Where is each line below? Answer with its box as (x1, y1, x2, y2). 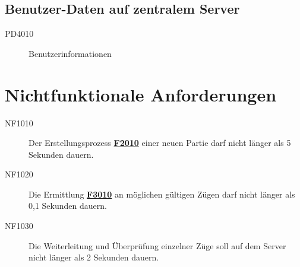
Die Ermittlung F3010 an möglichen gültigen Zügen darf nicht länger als (29, 187, 295, 200)
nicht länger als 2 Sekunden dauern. (29, 251, 159, 263)
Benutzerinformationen (29, 47, 112, 59)
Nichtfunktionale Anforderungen (5, 82, 277, 106)
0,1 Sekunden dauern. (29, 199, 107, 212)
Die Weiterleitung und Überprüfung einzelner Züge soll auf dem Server (29, 239, 286, 252)
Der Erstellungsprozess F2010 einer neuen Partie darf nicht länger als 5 (29, 136, 291, 149)
